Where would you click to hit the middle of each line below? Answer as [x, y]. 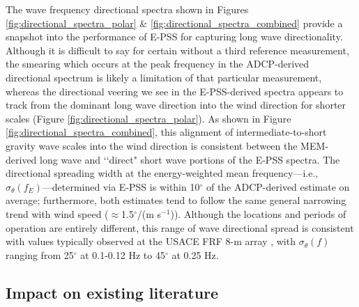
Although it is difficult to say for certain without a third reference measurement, [177, 50]
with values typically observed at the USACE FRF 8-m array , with [151, 241]
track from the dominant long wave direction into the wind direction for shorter [176, 105]
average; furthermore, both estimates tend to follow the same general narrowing [176, 200]
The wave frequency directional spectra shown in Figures [127, 9]
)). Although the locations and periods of [258, 213]
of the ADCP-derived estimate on [278, 186]
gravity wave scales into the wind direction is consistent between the [152, 145]
